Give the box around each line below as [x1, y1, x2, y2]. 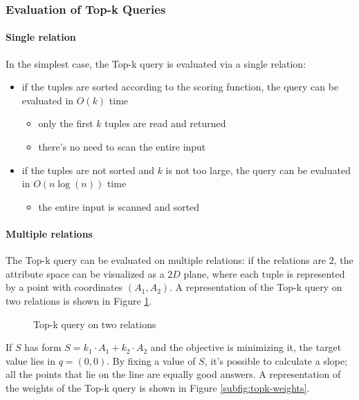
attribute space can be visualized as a [6, 266, 165, 280]
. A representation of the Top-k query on [169, 280, 342, 294]
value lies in [6, 353, 56, 368]
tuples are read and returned [104, 116, 226, 131]
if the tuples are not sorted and [21, 162, 154, 177]
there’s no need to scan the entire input [38, 140, 206, 154]
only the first [38, 116, 93, 131]
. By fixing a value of [107, 353, 196, 368]
